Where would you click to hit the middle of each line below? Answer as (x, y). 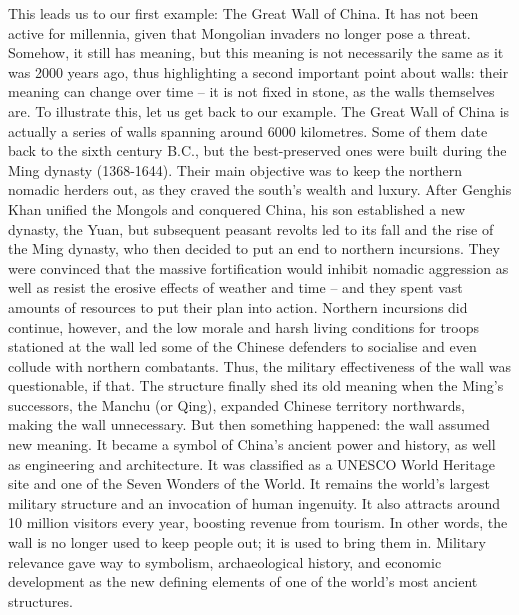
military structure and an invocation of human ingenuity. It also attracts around (254, 502)
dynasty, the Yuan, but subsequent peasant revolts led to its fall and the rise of (251, 228)
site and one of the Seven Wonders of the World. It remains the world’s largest (249, 483)
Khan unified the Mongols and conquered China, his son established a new (237, 208)
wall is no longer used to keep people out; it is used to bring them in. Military (247, 542)
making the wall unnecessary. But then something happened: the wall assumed (249, 424)
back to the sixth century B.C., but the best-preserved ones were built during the (257, 150)
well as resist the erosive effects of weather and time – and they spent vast (235, 287)
